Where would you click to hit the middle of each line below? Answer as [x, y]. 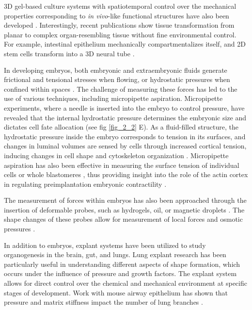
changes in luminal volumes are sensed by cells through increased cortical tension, [125, 146]
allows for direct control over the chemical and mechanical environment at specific [126, 283]
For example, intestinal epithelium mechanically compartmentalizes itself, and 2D [125, 44]
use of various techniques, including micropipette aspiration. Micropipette [113, 98]
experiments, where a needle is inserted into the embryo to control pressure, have [124, 107]
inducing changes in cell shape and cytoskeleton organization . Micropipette [116, 155]
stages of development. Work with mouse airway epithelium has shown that [116, 292]
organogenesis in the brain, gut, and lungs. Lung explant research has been [115, 254]
